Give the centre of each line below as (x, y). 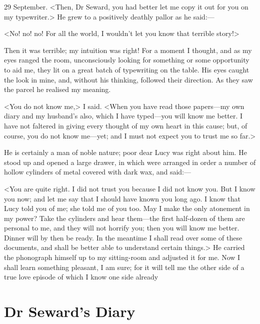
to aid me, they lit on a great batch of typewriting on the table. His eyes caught (127, 69)
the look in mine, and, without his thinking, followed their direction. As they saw (128, 79)
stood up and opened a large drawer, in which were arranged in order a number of (130, 162)
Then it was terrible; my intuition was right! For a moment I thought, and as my (128, 50)
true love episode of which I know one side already (81, 277)
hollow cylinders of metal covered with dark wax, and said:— (97, 172)
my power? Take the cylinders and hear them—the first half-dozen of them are (124, 218)
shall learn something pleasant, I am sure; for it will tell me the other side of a (124, 267)
